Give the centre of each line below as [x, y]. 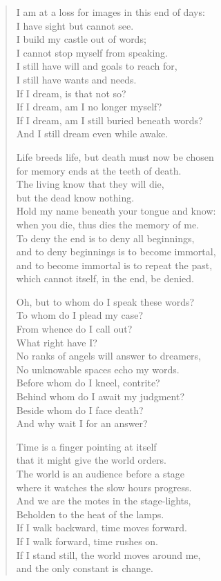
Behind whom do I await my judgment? [100, 396]
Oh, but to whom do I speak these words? [105, 301]
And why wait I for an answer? [82, 423]
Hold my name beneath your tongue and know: [116, 211]
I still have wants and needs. [76, 79]
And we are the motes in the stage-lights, [104, 501]
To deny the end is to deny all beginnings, [105, 238]
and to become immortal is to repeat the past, [114, 265]
